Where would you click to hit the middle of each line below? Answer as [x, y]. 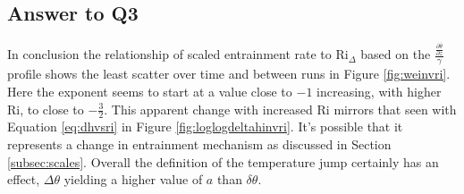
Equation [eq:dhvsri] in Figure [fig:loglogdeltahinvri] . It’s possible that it [205, 127]
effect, [24, 179]
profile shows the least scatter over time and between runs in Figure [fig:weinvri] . [229, 74]
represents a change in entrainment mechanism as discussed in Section [199, 144]
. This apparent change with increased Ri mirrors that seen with [280, 109]
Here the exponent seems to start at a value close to [150, 92]
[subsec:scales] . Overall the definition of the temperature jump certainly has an [223, 161]
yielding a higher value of [133, 179]
